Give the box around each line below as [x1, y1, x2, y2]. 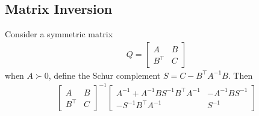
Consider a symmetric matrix [5, 28, 113, 40]
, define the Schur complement [48, 69, 161, 81]
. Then [228, 69, 253, 81]
